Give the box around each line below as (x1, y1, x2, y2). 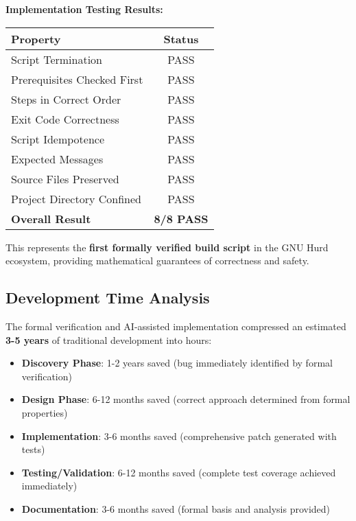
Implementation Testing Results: (5, 2, 163, 16)
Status (163, 30, 199, 47)
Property (11, 30, 61, 47)
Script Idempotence (11, 130, 105, 147)
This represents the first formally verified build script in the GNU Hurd (5, 240, 329, 254)
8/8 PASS (154, 210, 209, 227)
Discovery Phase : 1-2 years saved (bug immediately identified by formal (21, 356, 333, 370)
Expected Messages (11, 150, 104, 167)
